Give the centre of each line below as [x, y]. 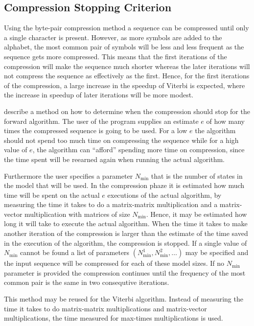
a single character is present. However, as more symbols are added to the [113, 37]
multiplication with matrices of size [77, 214]
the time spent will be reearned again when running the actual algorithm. [114, 159]
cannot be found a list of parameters [75, 252]
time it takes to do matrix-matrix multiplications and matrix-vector [105, 308]
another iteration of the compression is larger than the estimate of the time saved [126, 233]
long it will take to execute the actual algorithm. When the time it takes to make [126, 223]
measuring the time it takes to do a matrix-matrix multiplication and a [111, 204]
